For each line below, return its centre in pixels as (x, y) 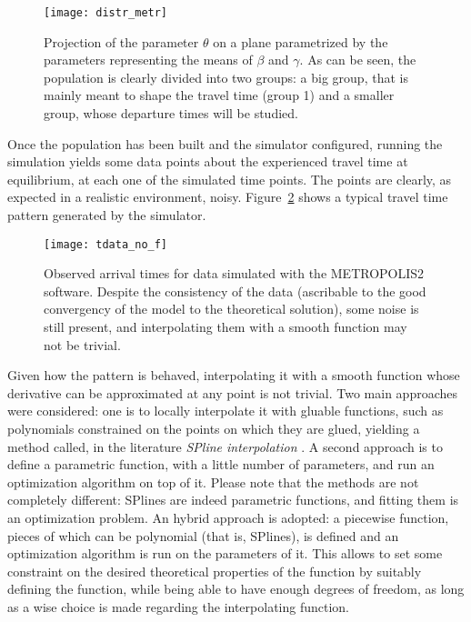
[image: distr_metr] (106, 13)
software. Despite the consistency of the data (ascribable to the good (235, 291)
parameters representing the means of (148, 60)
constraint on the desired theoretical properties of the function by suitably (215, 571)
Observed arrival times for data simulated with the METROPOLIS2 (234, 273)
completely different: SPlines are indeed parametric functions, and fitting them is (233, 500)
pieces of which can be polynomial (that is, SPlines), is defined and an (203, 535)
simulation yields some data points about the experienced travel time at (208, 161)
